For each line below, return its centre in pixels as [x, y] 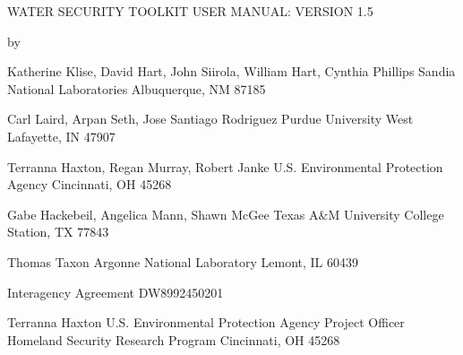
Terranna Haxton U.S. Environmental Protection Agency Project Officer [206, 322]
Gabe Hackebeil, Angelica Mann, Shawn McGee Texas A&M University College [226, 214]
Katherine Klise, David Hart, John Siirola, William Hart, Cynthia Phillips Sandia [231, 71]
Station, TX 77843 [58, 232]
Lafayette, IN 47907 [61, 136]
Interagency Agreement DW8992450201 [116, 292]
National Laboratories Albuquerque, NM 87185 [137, 88]
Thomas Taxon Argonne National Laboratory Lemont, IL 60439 [183, 261]
